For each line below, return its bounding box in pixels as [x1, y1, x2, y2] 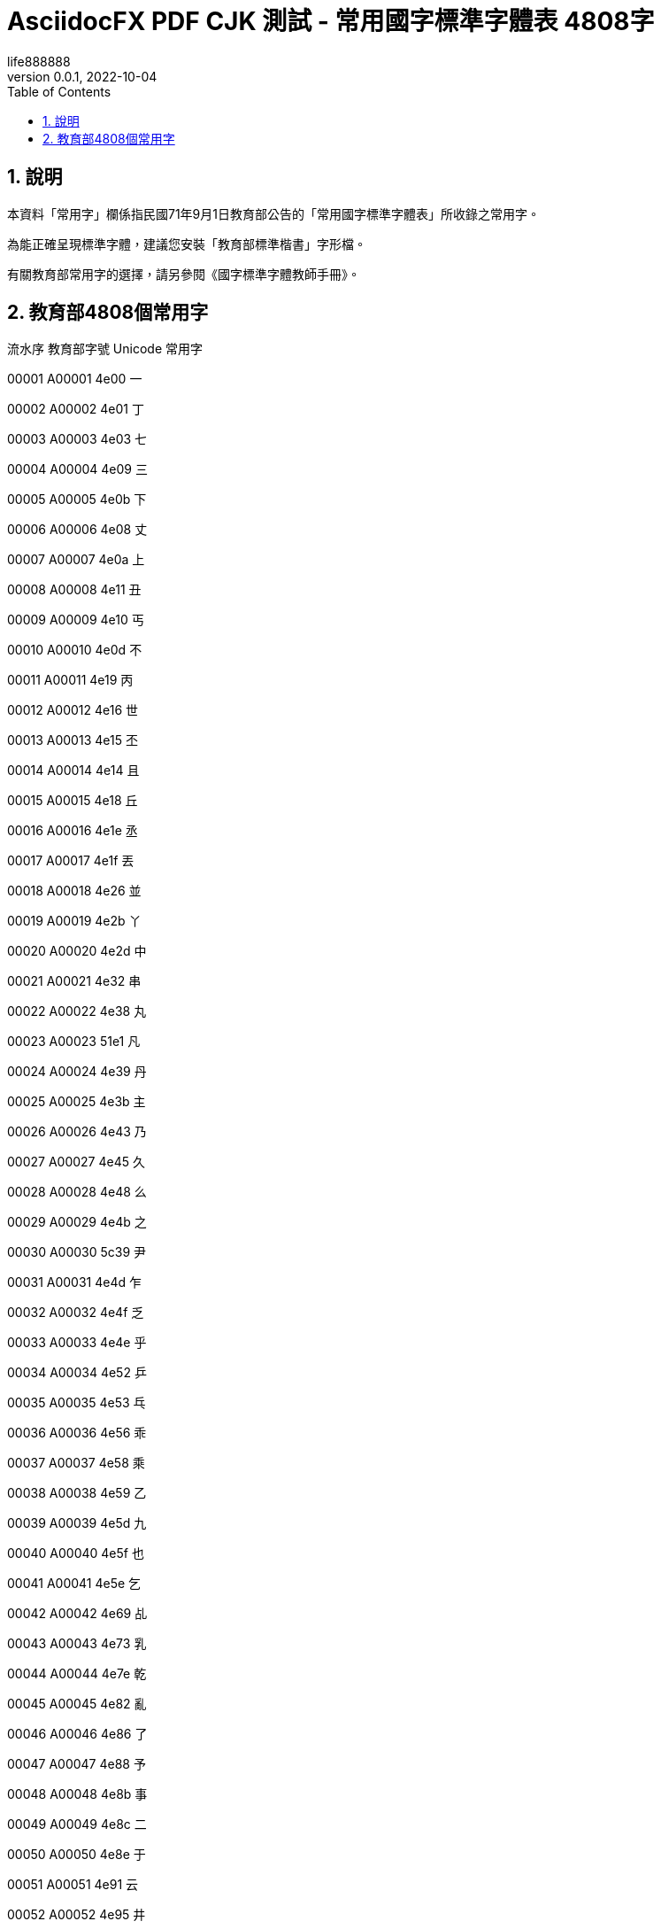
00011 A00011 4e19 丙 [7, 672, 134, 688]
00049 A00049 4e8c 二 [7, 1817, 147, 1832]
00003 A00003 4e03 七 [7, 431, 148, 447]
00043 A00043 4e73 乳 [7, 1636, 147, 1652]
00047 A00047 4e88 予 [7, 1756, 146, 1772]
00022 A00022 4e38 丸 [7, 1003, 147, 1019]
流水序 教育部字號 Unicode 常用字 [7, 341, 204, 357]
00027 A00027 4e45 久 [7, 1154, 145, 1170]
